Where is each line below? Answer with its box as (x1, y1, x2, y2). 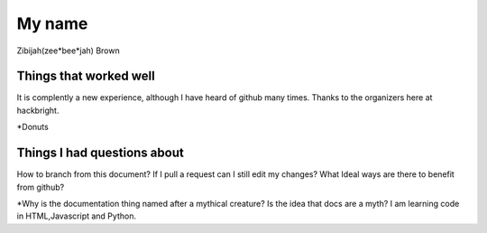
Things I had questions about (16, 145, 184, 161)
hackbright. (16, 105, 60, 116)
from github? (16, 182, 65, 192)
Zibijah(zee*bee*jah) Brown (16, 45, 121, 56)
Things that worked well (16, 69, 155, 84)
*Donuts (16, 122, 49, 133)
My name (16, 14, 88, 33)
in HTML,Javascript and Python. (16, 210, 137, 221)
